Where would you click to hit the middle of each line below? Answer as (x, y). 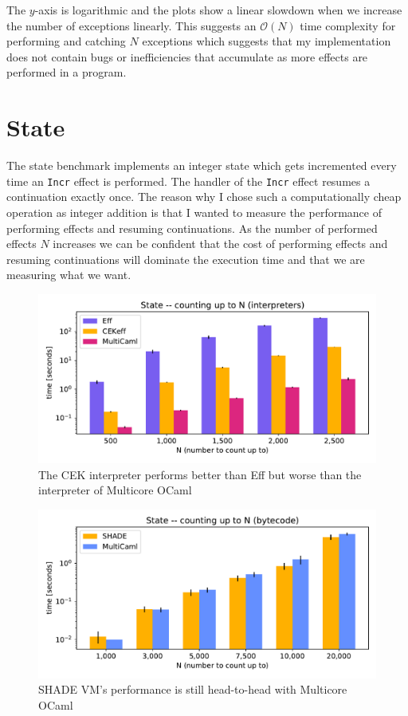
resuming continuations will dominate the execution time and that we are (186, 259)
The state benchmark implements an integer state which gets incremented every (202, 165)
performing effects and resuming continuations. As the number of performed (192, 228)
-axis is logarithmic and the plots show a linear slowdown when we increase (218, 10)
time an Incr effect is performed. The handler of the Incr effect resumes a (188, 181)
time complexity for (348, 25)
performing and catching (66, 41)
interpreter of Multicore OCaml (115, 490)
